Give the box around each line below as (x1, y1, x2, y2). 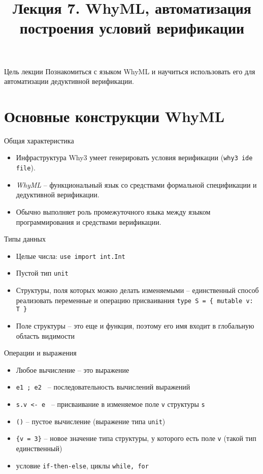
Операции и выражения (4, 347, 77, 358)
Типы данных (4, 233, 46, 244)
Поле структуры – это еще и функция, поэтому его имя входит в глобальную (16, 320, 254, 331)
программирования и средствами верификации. (16, 216, 161, 227)
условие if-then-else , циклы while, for (16, 460, 149, 470)
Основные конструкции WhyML (4, 105, 225, 126)
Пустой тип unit (16, 268, 69, 278)
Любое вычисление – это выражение (16, 364, 129, 375)
